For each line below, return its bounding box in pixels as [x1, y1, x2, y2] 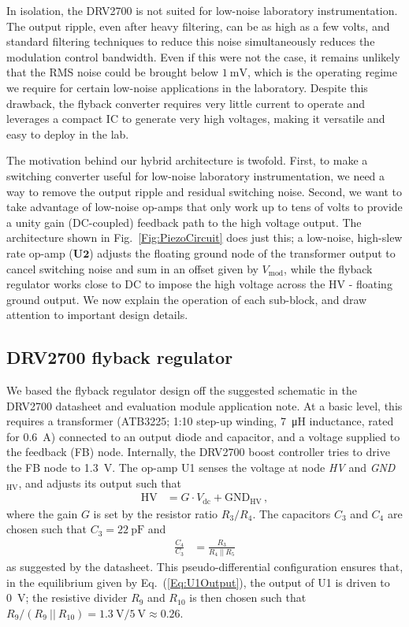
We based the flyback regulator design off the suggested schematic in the [6, 382, 357, 399]
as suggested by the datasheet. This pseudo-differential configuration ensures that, [6, 558, 403, 574]
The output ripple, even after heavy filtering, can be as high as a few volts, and [6, 17, 390, 34]
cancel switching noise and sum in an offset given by [6, 260, 258, 276]
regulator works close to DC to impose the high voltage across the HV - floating [6, 276, 392, 292]
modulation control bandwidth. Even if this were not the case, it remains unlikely [6, 48, 400, 65]
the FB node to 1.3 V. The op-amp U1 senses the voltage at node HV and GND [6, 459, 396, 476]
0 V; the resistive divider [6, 589, 128, 606]
